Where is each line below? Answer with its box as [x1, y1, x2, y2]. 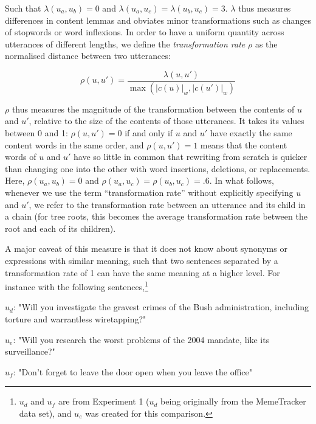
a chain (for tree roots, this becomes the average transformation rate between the [5, 210, 307, 223]
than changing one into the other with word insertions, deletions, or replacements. [5, 162, 311, 175]
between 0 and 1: [5, 127, 68, 139]
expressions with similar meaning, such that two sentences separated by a [5, 254, 278, 266]
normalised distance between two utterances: [5, 49, 171, 62]
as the [255, 37, 278, 50]
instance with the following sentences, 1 [5, 279, 148, 293]
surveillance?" [5, 345, 55, 358]
